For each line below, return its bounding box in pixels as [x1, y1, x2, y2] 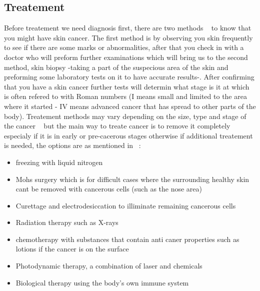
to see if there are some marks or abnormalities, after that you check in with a [4, 42, 244, 52]
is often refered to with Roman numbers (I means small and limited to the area [4, 91, 247, 101]
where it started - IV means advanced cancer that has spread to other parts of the [4, 100, 256, 111]
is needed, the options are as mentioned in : [4, 140, 141, 150]
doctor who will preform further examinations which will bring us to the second [4, 51, 248, 62]
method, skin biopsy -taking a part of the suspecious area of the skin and [4, 61, 228, 72]
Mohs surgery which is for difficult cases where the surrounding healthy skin [15, 173, 249, 184]
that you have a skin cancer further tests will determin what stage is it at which [4, 81, 249, 91]
